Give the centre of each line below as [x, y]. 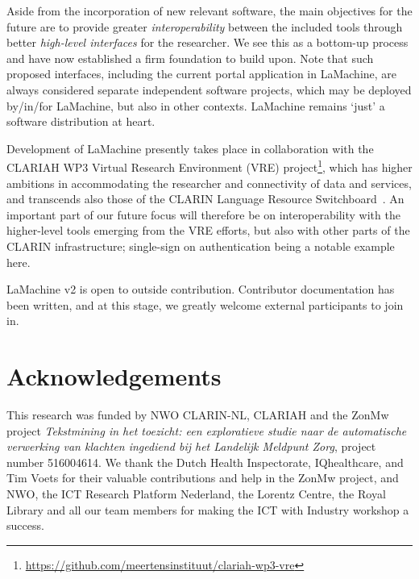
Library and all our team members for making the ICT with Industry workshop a [208, 509]
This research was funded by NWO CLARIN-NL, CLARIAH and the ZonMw [198, 415]
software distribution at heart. [81, 121]
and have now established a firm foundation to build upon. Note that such [190, 58]
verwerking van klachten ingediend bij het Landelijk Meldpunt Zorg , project [191, 446]
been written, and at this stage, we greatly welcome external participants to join [205, 304]
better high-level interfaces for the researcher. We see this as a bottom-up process [207, 42]
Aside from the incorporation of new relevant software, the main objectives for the [209, 10]
